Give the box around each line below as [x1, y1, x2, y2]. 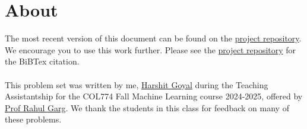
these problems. [5, 113, 62, 125]
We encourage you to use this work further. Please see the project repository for [5, 43, 296, 56]
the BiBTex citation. [5, 55, 80, 67]
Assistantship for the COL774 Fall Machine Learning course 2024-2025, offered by [5, 90, 303, 102]
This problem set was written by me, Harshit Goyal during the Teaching [5, 78, 268, 91]
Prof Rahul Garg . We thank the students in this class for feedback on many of [5, 101, 289, 114]
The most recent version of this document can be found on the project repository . [5, 32, 302, 44]
